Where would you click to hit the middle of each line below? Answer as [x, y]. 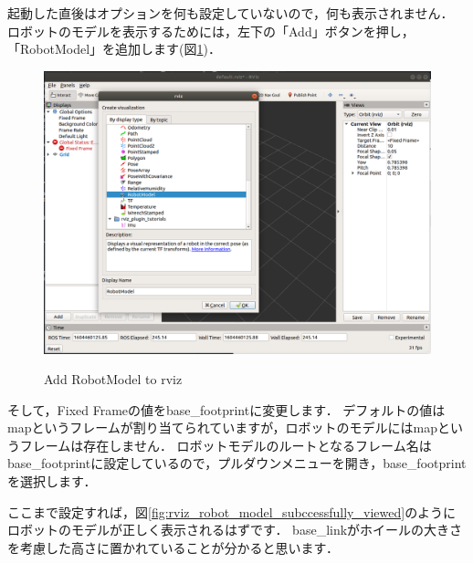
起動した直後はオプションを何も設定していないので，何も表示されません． [231, 13]
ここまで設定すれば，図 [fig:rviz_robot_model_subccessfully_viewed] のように [232, 511]
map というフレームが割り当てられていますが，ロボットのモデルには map [222, 427]
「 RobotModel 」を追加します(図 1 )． [114, 49]
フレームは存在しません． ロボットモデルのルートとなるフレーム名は [226, 445]
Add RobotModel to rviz [113, 379]
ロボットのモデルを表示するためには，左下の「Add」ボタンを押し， [211, 31]
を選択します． [52, 481]
